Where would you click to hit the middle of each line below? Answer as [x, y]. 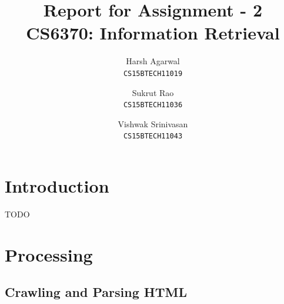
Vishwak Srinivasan [153, 123]
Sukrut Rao [153, 92]
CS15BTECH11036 [153, 105]
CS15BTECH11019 [153, 73]
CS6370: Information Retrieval [153, 33]
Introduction [57, 186]
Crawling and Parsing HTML [96, 292]
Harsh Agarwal [153, 61]
